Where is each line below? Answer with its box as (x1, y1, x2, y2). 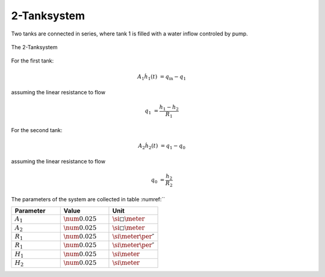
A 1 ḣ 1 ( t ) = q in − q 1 (137, 73, 187, 81)
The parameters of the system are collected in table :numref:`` (11, 195, 166, 202)
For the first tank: (11, 57, 54, 64)
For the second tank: (11, 126, 63, 133)
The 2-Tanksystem (11, 43, 58, 50)
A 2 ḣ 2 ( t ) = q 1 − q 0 (138, 142, 186, 150)
